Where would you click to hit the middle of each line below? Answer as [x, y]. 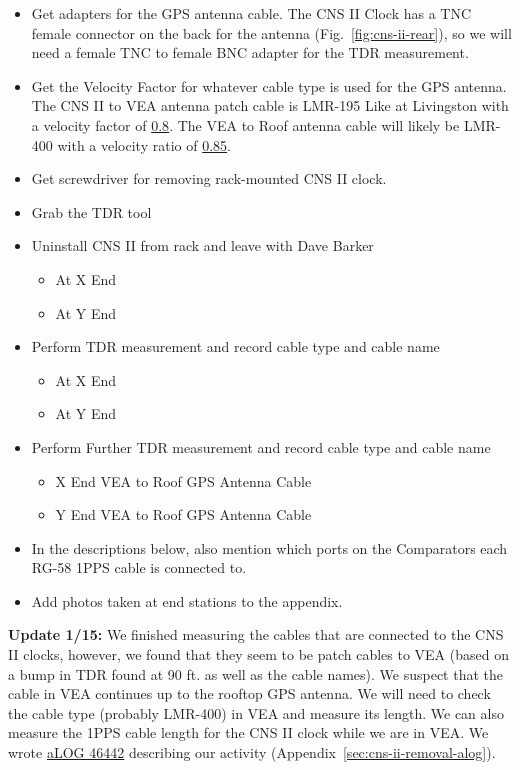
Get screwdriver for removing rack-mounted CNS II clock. [209, 178]
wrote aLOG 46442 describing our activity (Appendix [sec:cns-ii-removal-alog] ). [252, 752]
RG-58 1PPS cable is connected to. [139, 567]
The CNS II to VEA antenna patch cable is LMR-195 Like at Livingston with [270, 105]
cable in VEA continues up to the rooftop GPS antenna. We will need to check [249, 693]
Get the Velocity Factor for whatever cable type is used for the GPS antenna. [269, 85]
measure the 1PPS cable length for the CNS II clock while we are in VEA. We [248, 732]
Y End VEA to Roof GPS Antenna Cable [183, 514]
